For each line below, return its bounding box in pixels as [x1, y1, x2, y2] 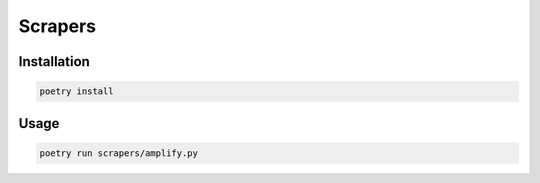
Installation [18, 53, 90, 70]
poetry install [39, 86, 114, 97]
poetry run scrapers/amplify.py [39, 147, 199, 159]
